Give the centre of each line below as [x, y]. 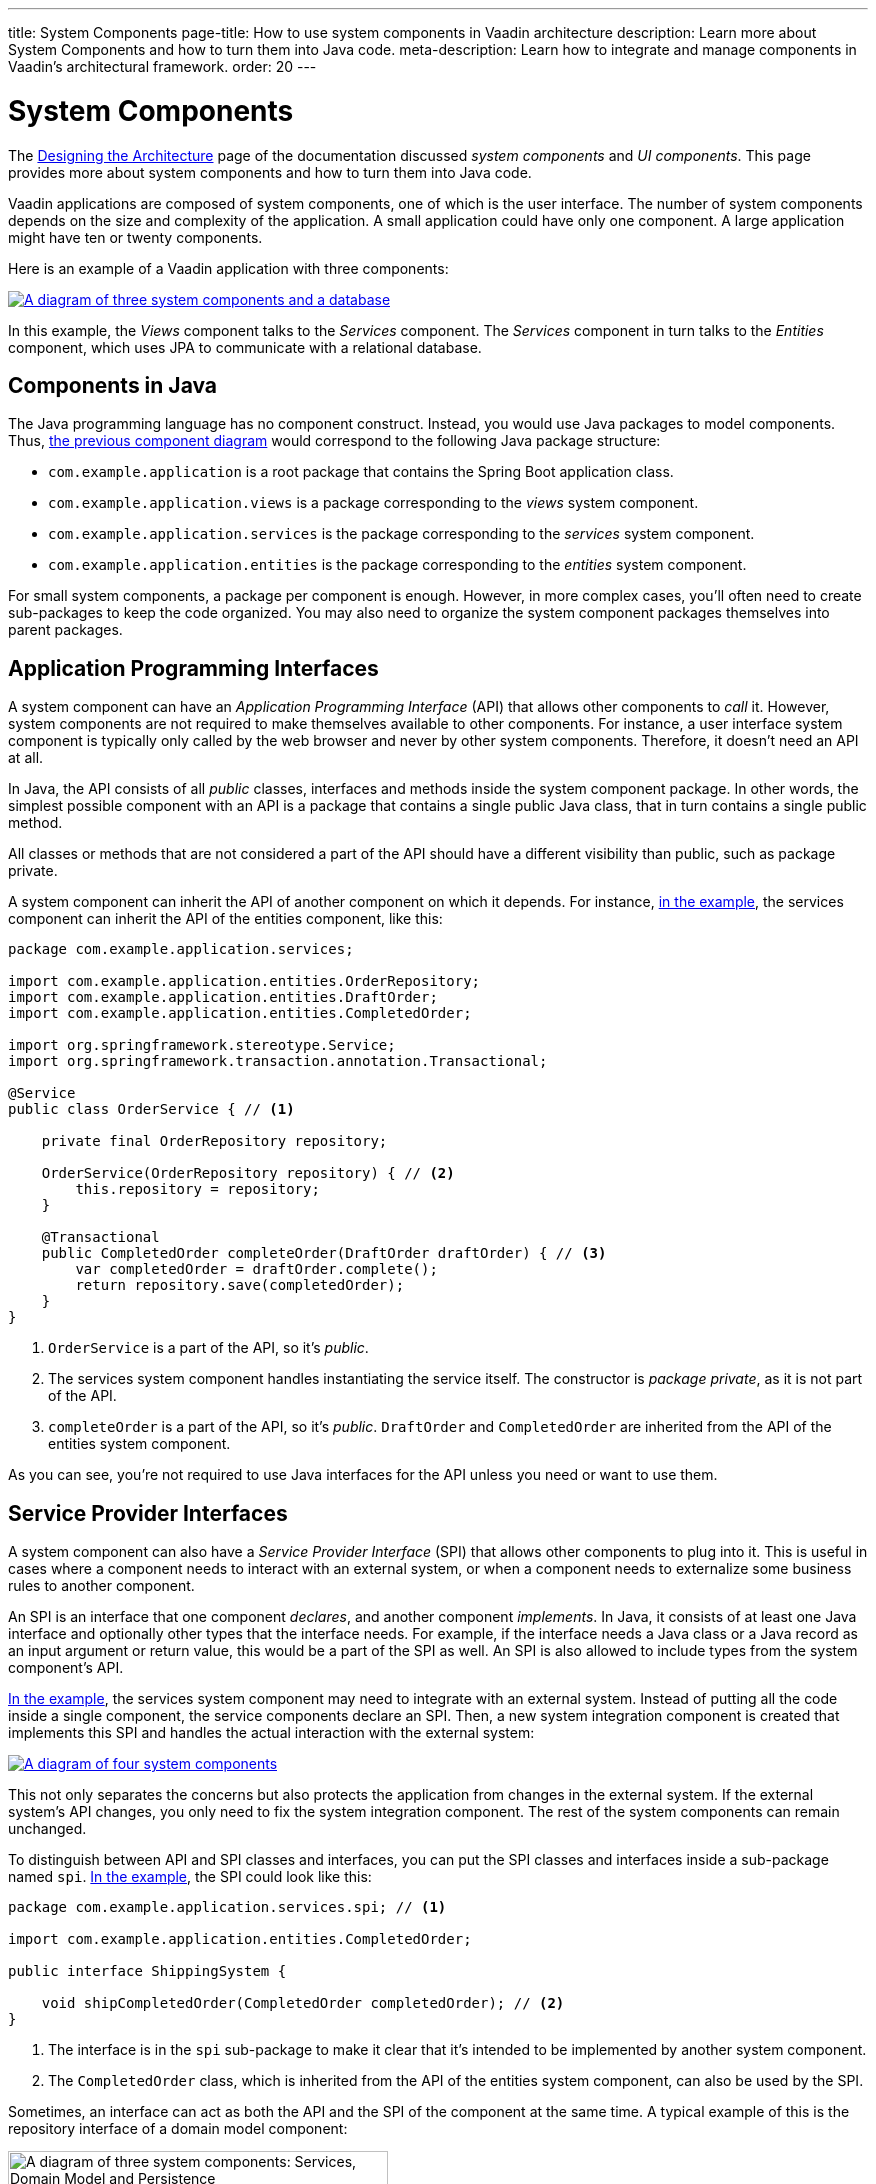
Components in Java [113, 385]
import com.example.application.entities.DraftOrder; [223, 997]
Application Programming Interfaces [193, 668]
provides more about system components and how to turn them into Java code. [270, 172]
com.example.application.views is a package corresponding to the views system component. [373, 503]
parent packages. [65, 630]
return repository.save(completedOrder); [240, 1285]
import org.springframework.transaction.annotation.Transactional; [278, 1061]
